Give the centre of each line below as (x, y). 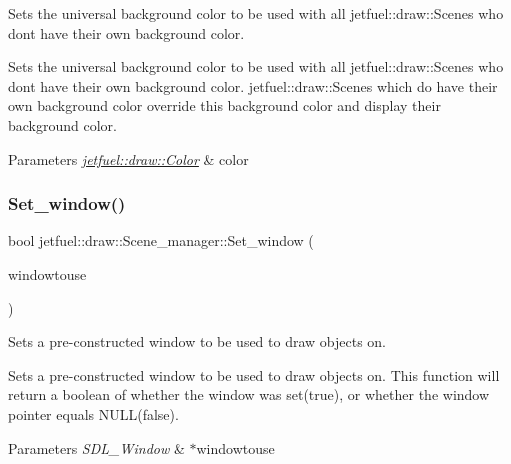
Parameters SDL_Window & (96, 447)
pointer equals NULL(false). (93, 413)
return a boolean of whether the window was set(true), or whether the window (249, 394)
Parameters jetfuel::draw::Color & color (128, 158)
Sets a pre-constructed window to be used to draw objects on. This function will (254, 374)
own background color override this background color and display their (224, 105)
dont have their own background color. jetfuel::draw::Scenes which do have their (253, 85)
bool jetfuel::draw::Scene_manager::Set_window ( (161, 240)
